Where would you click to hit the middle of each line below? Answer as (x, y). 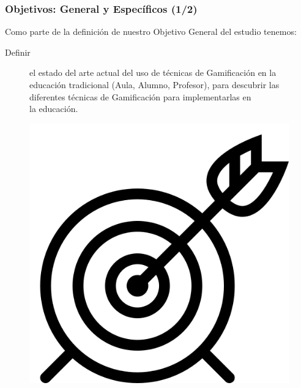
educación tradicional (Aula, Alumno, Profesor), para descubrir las (154, 84)
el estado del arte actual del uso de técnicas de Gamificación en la (153, 73)
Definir (18, 52)
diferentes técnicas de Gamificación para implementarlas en (140, 96)
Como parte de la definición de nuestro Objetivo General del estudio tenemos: (151, 32)
